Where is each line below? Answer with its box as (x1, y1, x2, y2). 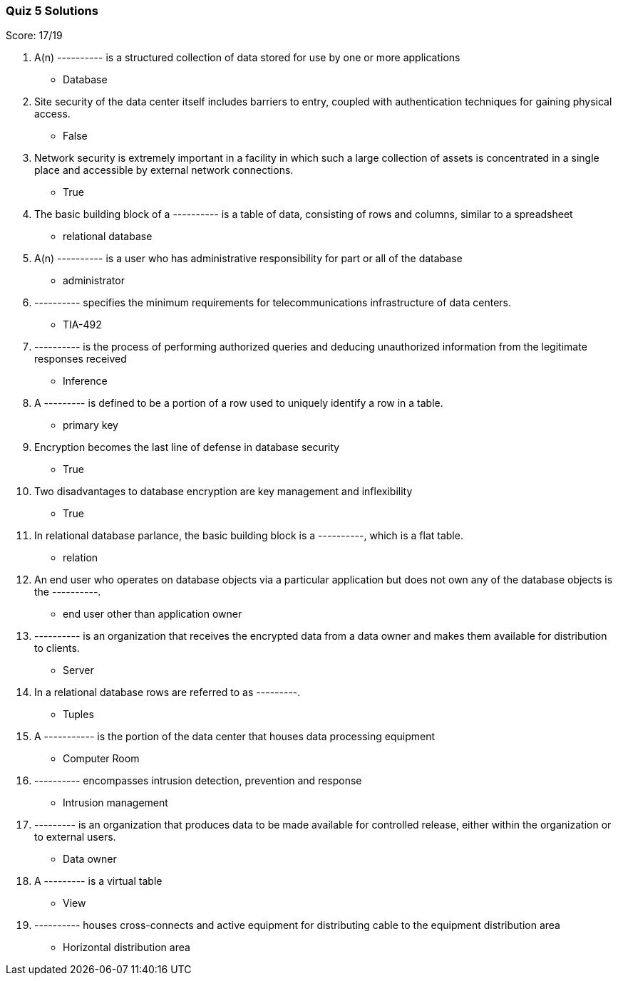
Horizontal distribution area (63, 941, 190, 954)
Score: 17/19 (6, 29, 63, 42)
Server (63, 664, 94, 677)
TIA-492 (63, 318, 102, 331)
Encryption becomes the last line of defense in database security (34, 441, 340, 454)
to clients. (34, 642, 80, 655)
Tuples (63, 708, 94, 721)
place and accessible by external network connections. (34, 164, 294, 177)
